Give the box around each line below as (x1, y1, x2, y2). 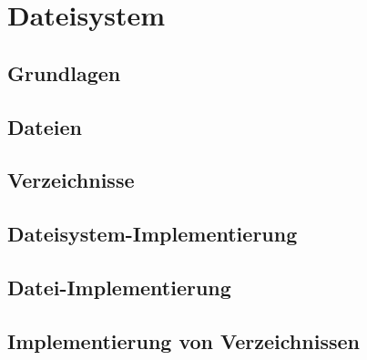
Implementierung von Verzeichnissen (7, 326, 360, 355)
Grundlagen (7, 58, 121, 87)
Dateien (7, 112, 82, 140)
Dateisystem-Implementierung (7, 220, 298, 248)
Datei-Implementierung (7, 273, 231, 301)
